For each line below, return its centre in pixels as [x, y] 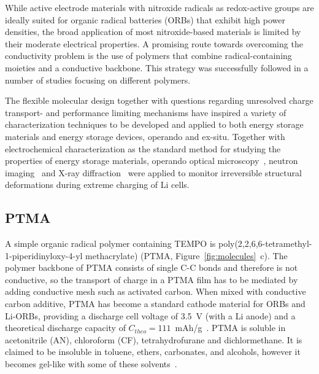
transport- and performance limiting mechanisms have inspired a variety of [146, 112]
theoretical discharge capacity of [65, 328]
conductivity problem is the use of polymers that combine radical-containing [148, 56]
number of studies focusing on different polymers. [98, 80]
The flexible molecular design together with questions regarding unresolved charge [159, 100]
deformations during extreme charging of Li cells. [97, 185]
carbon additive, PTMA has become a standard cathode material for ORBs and [155, 304]
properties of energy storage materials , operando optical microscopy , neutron [152, 161]
